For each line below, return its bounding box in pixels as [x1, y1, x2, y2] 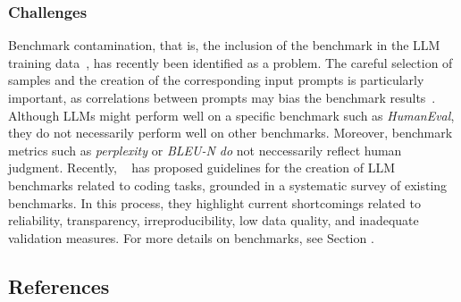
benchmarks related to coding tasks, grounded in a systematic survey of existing [8, 175, 448, 194]
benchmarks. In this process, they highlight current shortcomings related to [8, 193, 421, 212]
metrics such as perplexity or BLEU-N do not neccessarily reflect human [8, 140, 402, 159]
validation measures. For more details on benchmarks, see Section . [8, 228, 374, 247]
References [8, 272, 110, 299]
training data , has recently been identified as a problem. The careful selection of [8, 53, 453, 71]
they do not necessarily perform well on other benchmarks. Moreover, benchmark [8, 123, 453, 142]
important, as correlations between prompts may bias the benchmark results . [8, 88, 436, 106]
